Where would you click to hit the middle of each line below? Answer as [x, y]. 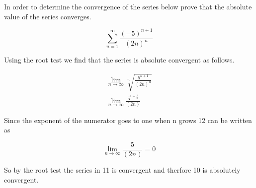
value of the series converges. [48, 16]
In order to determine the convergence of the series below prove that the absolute [128, 6]
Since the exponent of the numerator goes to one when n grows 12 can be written [128, 120]
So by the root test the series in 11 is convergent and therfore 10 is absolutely [122, 170]
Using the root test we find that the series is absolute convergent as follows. [119, 60]
